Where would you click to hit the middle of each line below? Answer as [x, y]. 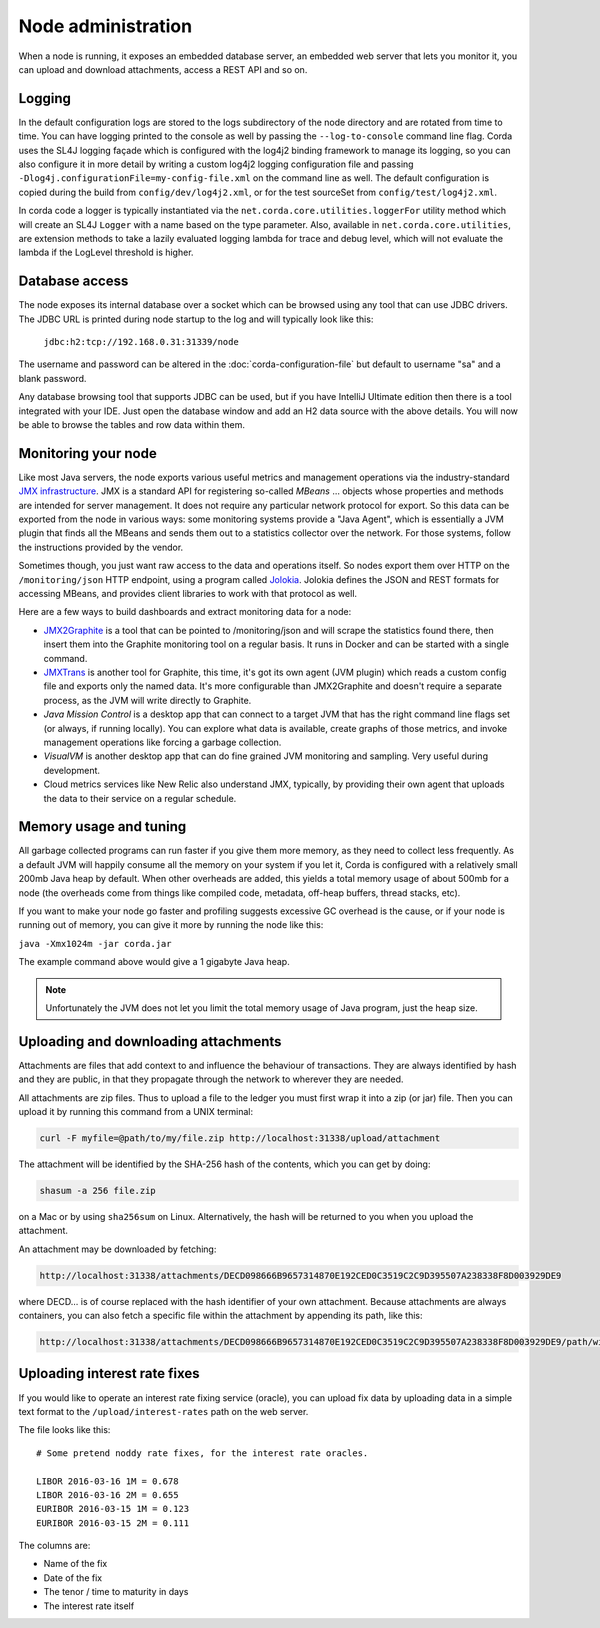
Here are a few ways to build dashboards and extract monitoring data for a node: [185, 612]
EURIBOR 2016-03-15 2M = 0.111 [113, 1523]
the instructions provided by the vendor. [101, 547]
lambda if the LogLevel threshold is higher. [106, 252]
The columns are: [54, 1546]
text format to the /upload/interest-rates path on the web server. [163, 1411]
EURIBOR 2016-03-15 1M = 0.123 [113, 1509]
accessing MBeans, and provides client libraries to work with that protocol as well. [188, 594]
